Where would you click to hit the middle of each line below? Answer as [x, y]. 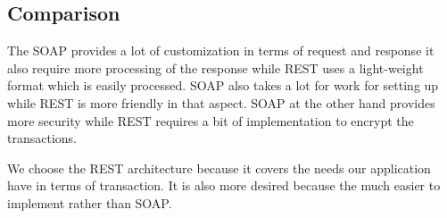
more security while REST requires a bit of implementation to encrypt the [211, 120]
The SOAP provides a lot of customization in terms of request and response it [221, 50]
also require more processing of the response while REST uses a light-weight [215, 67]
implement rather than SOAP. [90, 202]
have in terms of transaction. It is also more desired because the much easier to [224, 185]
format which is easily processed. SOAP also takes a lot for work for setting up [223, 85]
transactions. [42, 138]
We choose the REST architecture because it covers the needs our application [219, 168]
